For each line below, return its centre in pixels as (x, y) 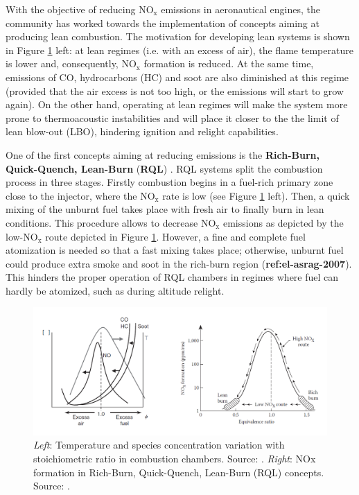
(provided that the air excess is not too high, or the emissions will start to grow (175, 90)
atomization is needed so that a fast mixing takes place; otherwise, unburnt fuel (175, 250)
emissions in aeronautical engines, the (240, 9)
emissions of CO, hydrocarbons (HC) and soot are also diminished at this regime (177, 77)
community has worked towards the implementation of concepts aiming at (163, 23)
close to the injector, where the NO (80, 195)
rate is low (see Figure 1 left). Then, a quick (256, 195)
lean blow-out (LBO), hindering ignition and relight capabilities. (142, 131)
